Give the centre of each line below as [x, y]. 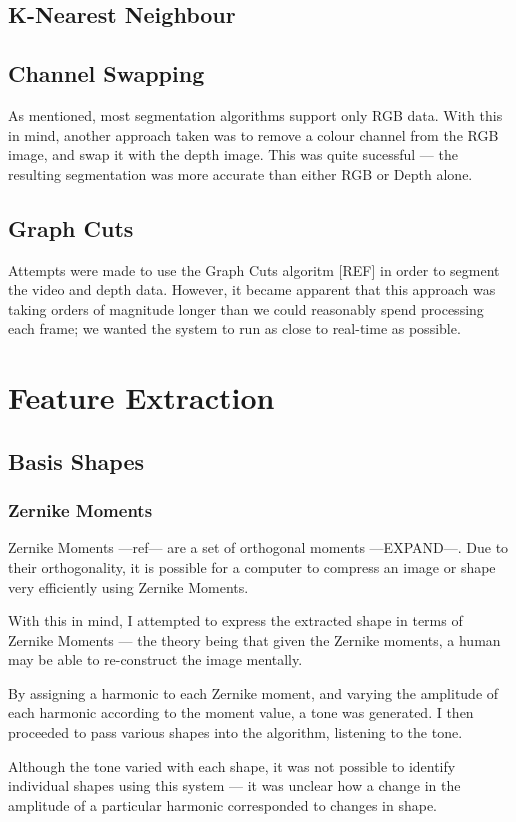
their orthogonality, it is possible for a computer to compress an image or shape [252, 566]
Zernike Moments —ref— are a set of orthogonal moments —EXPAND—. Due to [258, 547]
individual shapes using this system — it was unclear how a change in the [234, 785]
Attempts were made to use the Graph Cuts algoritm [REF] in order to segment [254, 269]
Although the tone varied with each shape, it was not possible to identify [232, 765]
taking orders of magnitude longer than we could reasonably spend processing [246, 308]
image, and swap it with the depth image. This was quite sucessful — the [233, 154]
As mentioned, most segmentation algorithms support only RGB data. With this [255, 114]
